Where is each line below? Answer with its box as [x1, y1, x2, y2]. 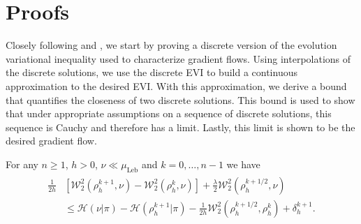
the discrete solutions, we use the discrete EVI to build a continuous [6, 65, 297, 80]
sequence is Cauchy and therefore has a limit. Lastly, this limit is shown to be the [6, 119, 355, 134]
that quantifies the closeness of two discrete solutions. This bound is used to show [6, 92, 355, 107]
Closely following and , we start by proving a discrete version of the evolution [6, 38, 337, 52]
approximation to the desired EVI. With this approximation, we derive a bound [6, 78, 347, 93]
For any [6, 156, 38, 171]
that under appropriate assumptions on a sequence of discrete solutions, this [6, 106, 332, 121]
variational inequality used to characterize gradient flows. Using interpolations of [6, 51, 351, 66]
